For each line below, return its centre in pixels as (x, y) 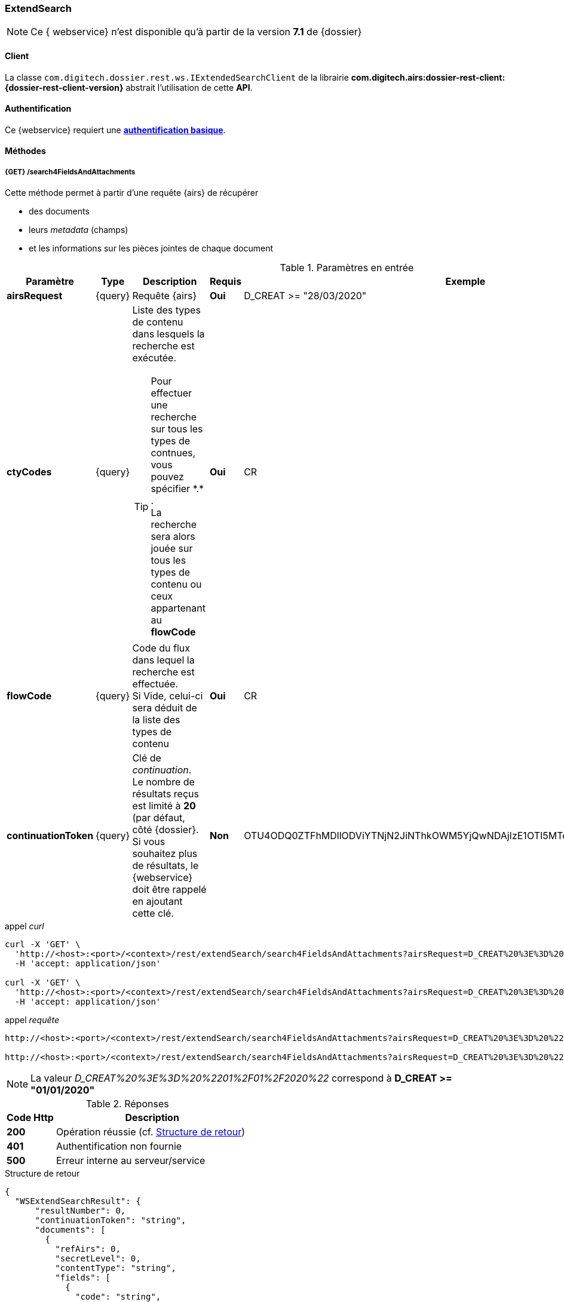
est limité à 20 (164, 806)
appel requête (32, 1020)
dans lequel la (163, 660)
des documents (59, 211)
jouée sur (172, 549)
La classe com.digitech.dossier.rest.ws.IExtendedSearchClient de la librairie (177, 77)
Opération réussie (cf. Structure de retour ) (151, 1132)
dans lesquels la (168, 334)
